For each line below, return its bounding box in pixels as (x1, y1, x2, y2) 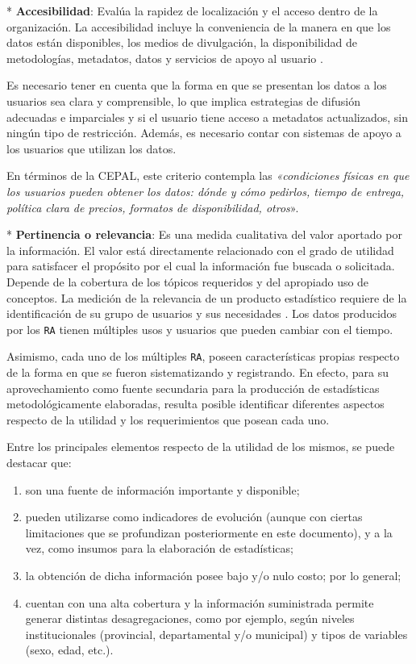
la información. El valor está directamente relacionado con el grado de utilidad (6, 241, 394, 258)
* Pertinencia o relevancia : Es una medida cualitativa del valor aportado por (6, 226, 402, 243)
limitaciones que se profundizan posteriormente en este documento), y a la (25, 524, 393, 541)
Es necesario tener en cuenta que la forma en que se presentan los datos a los (6, 77, 387, 94)
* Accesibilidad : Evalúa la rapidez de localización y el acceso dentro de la (6, 2, 378, 19)
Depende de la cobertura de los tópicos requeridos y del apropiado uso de (6, 273, 369, 290)
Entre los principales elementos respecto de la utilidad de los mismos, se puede (6, 438, 395, 455)
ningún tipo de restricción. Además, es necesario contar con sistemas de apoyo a (6, 124, 401, 141)
